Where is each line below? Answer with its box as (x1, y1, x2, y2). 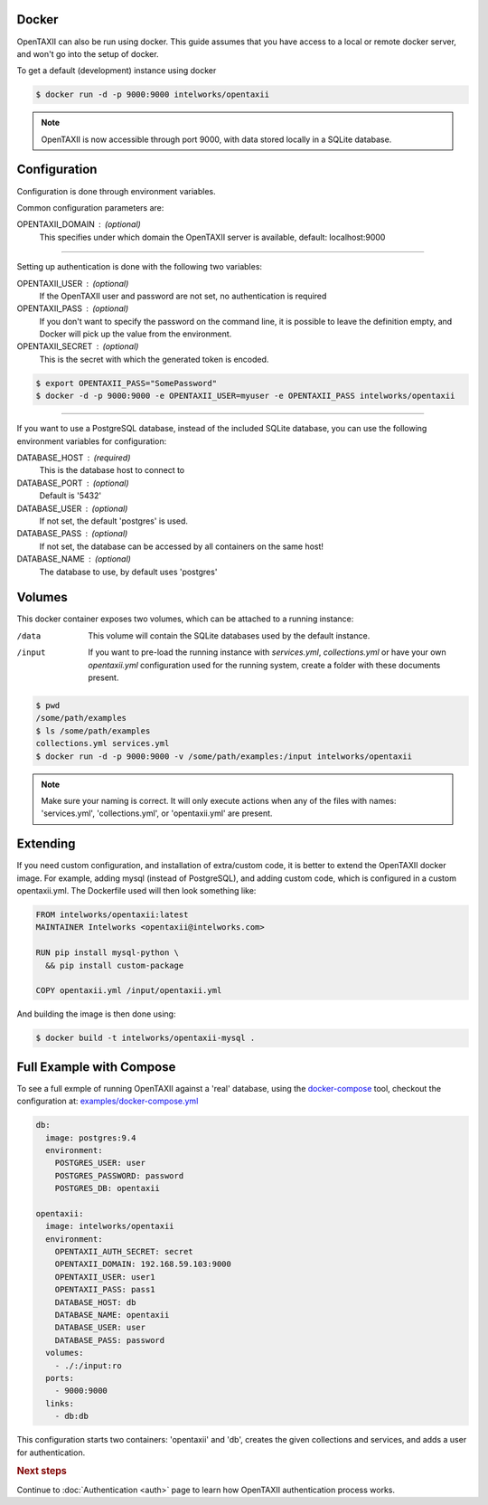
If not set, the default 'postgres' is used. (39, 516, 189, 526)
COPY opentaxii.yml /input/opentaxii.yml (35, 986, 222, 996)
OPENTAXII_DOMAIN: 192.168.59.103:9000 (54, 1259, 232, 1270)
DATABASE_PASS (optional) (16, 528, 128, 539)
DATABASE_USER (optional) (16, 503, 128, 514)
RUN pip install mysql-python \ (35, 948, 180, 958)
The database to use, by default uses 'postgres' (39, 566, 218, 577)
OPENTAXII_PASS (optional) (16, 303, 129, 314)
